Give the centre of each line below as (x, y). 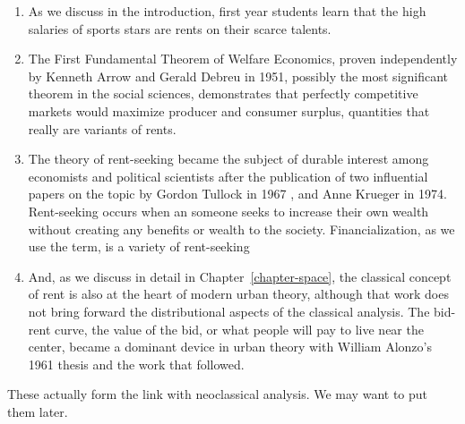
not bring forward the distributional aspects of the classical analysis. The (229, 311)
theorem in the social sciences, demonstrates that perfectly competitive (223, 93)
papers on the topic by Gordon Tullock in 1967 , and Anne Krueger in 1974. (237, 194)
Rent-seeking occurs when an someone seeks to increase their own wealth (228, 211)
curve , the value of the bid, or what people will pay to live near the (239, 329)
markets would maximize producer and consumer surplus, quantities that (229, 110)
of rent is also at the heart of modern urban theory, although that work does (238, 294)
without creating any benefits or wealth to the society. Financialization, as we (241, 229)
